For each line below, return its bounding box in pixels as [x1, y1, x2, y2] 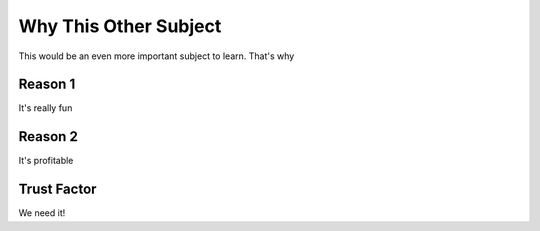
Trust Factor [18, 181, 97, 198]
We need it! [18, 207, 66, 219]
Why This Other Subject [18, 15, 222, 37]
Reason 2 [18, 128, 79, 145]
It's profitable [18, 155, 74, 167]
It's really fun [18, 102, 73, 114]
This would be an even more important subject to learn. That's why [18, 50, 295, 62]
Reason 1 [18, 76, 76, 93]
